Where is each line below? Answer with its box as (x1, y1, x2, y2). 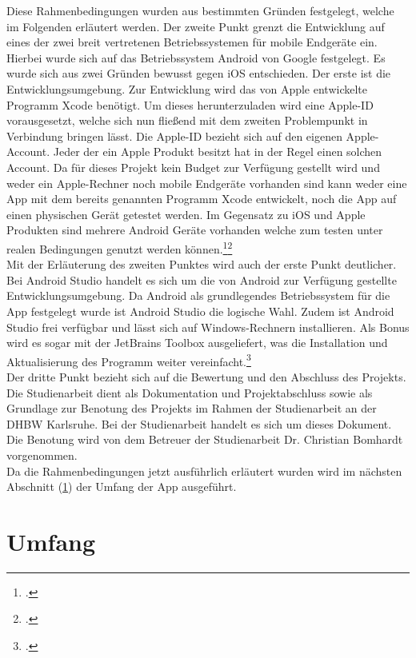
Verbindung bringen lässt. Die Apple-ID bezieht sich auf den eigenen (6, 127, 342, 144)
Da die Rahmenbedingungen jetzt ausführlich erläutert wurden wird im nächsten (6, 462, 402, 479)
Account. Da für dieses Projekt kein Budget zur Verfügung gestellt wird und (6, 158, 380, 175)
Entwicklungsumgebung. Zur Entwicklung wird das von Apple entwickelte (6, 80, 367, 97)
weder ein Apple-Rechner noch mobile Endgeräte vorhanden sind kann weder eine (6, 174, 407, 191)
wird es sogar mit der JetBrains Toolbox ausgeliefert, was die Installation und (6, 334, 388, 351)
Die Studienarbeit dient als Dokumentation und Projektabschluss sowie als (6, 384, 373, 401)
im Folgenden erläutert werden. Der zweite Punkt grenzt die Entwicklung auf (6, 18, 385, 34)
